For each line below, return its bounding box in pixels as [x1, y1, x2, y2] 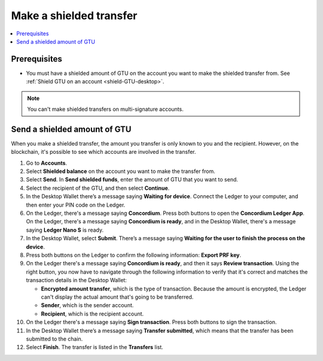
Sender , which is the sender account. [41, 302, 134, 309]
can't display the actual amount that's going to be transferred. [41, 293, 194, 301]
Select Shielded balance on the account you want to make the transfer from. [26, 168, 215, 175]
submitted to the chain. [26, 335, 83, 342]
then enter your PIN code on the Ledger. [26, 201, 126, 208]
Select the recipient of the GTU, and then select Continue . [26, 184, 170, 192]
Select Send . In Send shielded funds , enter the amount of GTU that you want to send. [26, 176, 239, 183]
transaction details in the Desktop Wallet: [26, 277, 127, 284]
